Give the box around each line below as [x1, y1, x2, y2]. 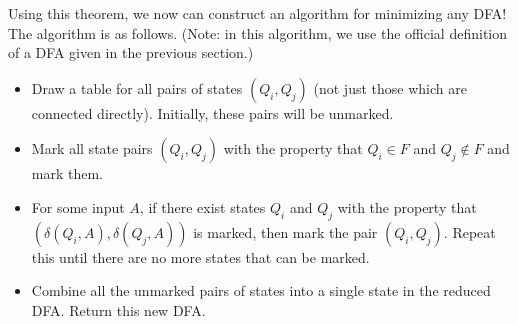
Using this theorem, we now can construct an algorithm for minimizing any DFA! [8, 3, 507, 23]
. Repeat [443, 221, 496, 242]
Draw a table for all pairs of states [31, 77, 243, 98]
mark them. [31, 163, 104, 184]
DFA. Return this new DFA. [31, 299, 206, 320]
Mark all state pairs [31, 138, 153, 159]
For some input [31, 196, 125, 217]
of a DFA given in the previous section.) [8, 42, 254, 63]
